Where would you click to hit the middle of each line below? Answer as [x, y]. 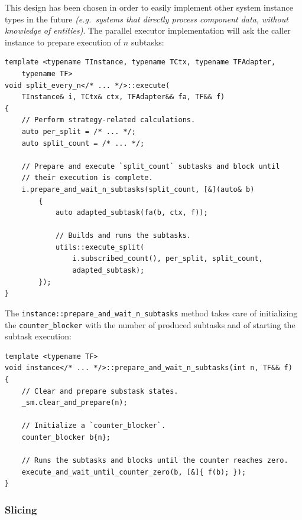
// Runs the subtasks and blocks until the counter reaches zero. [155, 461]
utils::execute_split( [100, 247]
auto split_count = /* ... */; [83, 143]
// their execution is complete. [87, 178]
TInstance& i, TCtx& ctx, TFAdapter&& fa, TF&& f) [123, 97]
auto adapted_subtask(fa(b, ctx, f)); [131, 213]
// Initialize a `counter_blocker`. [94, 426]
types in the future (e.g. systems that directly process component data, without [147, 19]
